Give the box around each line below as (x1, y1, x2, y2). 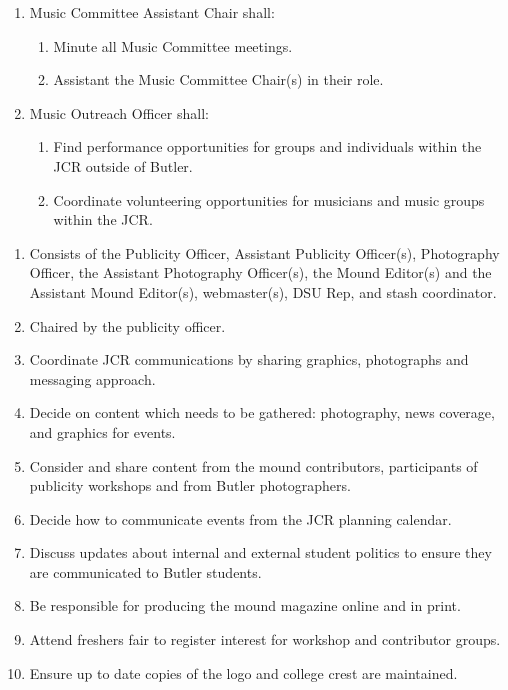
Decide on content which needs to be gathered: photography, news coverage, (29, 402, 495, 423)
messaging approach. (29, 368, 156, 389)
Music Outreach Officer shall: (29, 102, 209, 123)
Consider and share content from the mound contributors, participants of (29, 455, 478, 476)
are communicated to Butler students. (29, 561, 262, 582)
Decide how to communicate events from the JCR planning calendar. (29, 508, 452, 529)
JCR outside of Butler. (53, 155, 193, 176)
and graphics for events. (29, 421, 176, 442)
